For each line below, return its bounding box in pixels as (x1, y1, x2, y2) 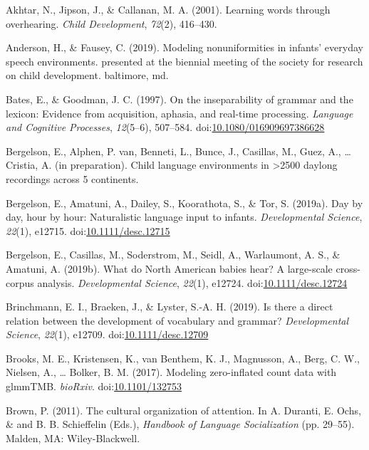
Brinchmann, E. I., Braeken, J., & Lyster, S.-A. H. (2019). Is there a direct (6, 299, 333, 314)
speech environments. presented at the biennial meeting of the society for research (6, 53, 363, 68)
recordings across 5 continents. (6, 171, 139, 186)
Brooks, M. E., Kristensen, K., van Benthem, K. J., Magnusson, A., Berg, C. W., (6, 350, 360, 365)
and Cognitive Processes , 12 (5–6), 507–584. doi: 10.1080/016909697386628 (6, 120, 325, 135)
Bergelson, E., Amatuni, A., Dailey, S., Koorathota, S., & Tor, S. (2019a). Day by (6, 195, 363, 210)
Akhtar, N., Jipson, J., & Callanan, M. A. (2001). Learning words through (6, 2, 331, 16)
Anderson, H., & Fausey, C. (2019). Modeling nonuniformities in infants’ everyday (6, 40, 363, 55)
